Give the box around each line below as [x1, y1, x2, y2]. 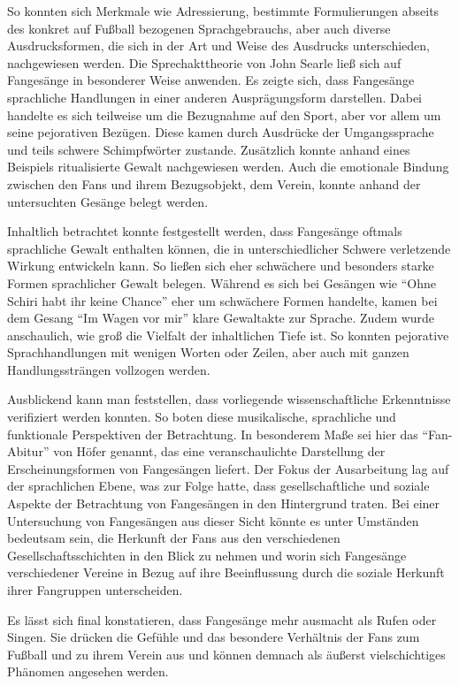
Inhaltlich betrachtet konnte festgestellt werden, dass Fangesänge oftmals [7, 222, 402, 240]
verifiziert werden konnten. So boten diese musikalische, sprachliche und [7, 408, 396, 426]
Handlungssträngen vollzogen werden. [7, 360, 210, 378]
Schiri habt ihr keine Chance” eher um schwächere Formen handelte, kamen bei [7, 291, 438, 309]
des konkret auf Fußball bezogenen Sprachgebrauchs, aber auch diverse [7, 19, 391, 37]
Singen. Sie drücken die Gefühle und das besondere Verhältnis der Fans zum [7, 628, 420, 646]
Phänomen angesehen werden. [7, 662, 169, 681]
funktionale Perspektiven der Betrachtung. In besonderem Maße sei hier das [7, 424, 418, 443]
